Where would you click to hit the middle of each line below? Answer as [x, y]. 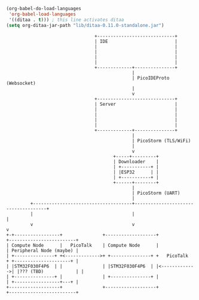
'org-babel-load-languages [42, 14]
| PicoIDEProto [151, 78]
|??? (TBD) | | [50, 271]
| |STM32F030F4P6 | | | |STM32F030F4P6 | [80, 266]
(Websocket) [21, 83]
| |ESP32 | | [136, 172]
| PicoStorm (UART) [156, 193]
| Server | [136, 104]
